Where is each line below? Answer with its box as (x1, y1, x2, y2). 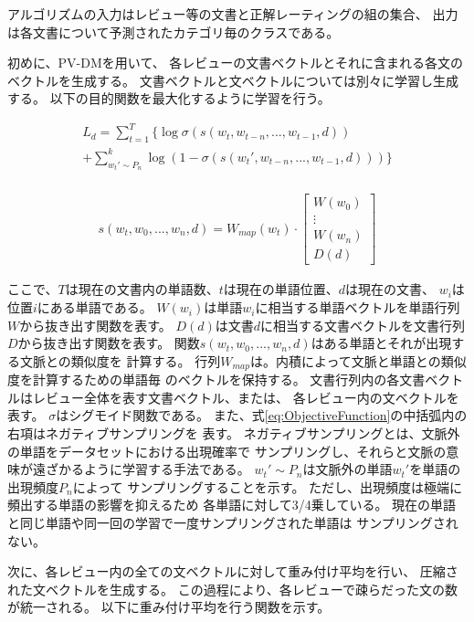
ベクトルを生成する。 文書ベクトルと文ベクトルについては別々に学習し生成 (7, 70, 458, 90)
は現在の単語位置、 (223, 279, 339, 299)
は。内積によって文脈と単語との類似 (249, 351, 467, 370)
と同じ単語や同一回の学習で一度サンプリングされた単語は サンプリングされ (7, 513, 458, 532)
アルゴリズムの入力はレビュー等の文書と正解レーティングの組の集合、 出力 (7, 5, 458, 23)
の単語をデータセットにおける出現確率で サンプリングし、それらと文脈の (7, 441, 447, 460)
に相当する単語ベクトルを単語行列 (255, 298, 460, 317)
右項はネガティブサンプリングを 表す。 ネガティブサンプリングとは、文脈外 (7, 424, 460, 443)
